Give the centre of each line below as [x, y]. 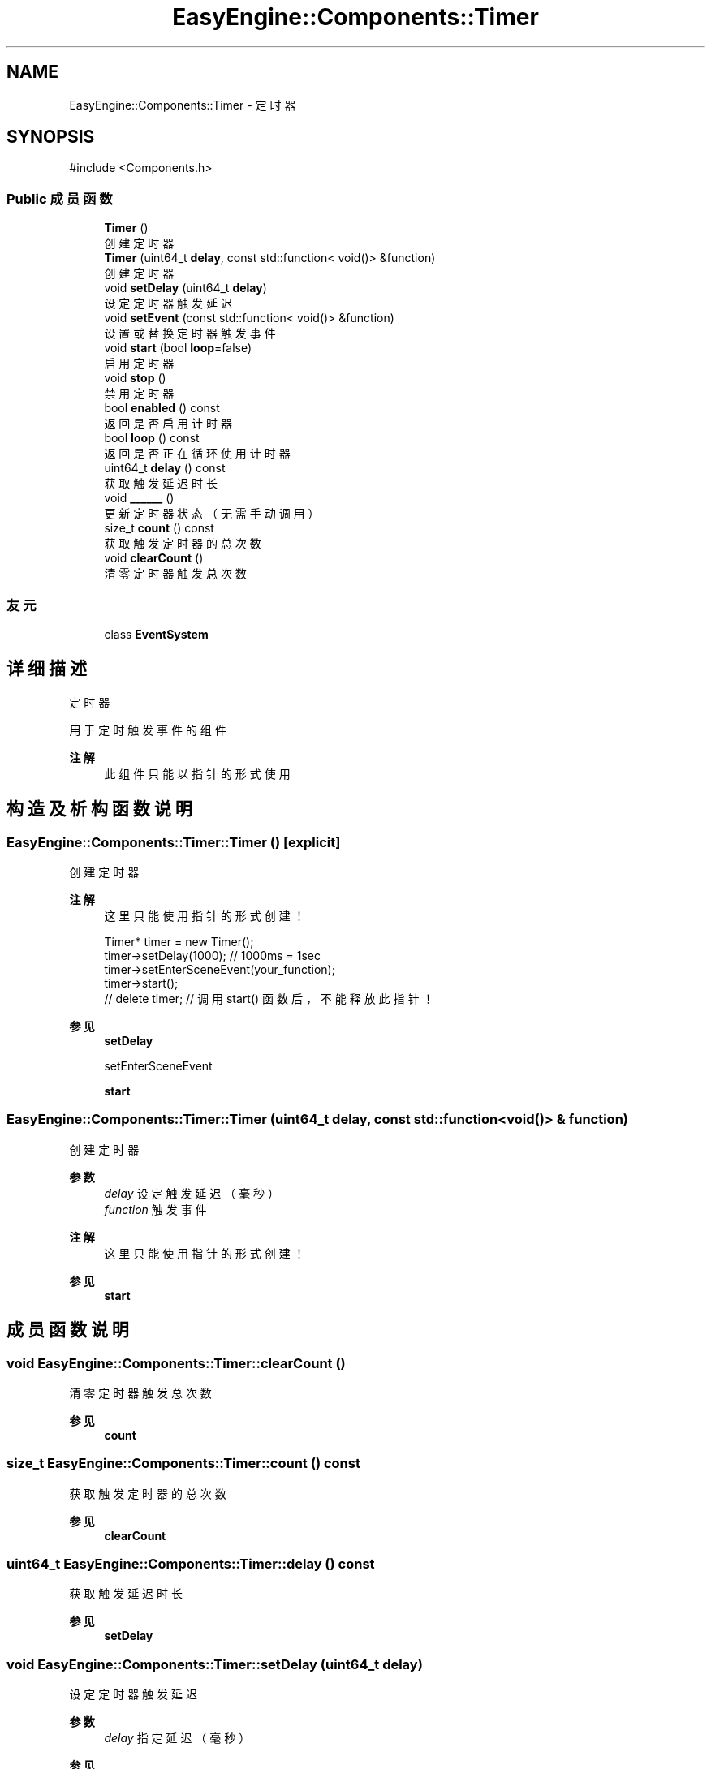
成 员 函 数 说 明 [68, 1330]
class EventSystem [156, 634]
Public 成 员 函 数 [60, 198]
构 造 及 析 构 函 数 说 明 [99, 809]
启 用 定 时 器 [139, 364]
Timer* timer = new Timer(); [179, 942]
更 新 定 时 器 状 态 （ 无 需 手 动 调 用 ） [212, 514]
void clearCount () [154, 558]
